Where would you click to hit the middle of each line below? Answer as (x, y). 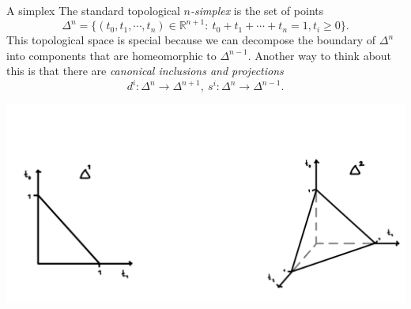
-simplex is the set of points (257, 10)
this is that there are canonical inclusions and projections (145, 71)
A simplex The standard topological (93, 10)
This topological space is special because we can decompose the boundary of (191, 40)
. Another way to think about (320, 55)
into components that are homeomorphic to (111, 55)
